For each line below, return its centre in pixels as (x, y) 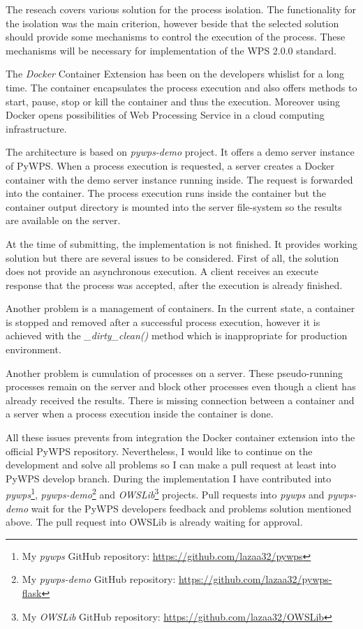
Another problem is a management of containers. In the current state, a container (180, 308)
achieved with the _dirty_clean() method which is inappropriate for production (177, 335)
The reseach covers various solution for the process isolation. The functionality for (181, 9)
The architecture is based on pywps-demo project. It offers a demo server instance (180, 152)
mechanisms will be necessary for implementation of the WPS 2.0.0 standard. (171, 50)
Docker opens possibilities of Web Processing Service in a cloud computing (165, 115)
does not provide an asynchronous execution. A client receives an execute (162, 271)
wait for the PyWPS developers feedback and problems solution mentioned (191, 508)
